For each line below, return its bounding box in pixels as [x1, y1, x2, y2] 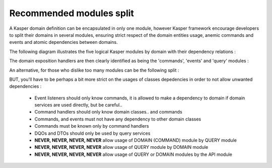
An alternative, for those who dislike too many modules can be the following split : [9, 67, 179, 73]
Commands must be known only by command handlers [34, 123, 149, 129]
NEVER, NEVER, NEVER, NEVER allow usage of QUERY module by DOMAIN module [34, 144, 209, 150]
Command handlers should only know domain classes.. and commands [34, 109, 182, 115]
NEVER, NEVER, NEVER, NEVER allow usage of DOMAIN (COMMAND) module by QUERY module [34, 137, 237, 143]
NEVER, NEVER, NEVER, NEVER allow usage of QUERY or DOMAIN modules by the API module [34, 151, 233, 157]
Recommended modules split [9, 8, 134, 19]
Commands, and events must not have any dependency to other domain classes [34, 116, 201, 122]
